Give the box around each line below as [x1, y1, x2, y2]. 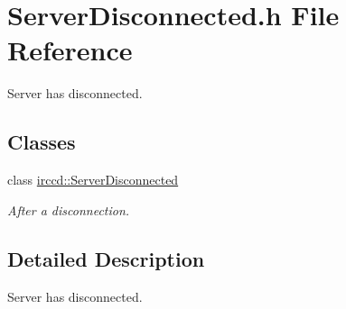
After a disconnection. [7, 200, 130, 219]
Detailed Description [7, 244, 205, 272]
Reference [7, 32, 133, 68]
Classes [7, 128, 76, 156]
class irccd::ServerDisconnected [7, 170, 179, 189]
